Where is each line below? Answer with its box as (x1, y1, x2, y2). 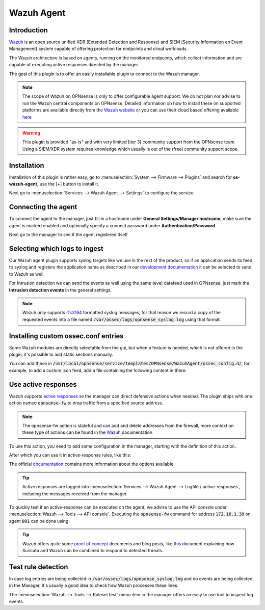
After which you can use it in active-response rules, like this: (9, 452, 131, 458)
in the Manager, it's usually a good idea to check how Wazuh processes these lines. (9, 583, 179, 588)
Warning (22, 130, 40, 136)
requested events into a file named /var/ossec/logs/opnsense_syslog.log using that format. (22, 317, 221, 322)
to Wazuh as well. (9, 271, 45, 277)
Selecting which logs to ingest (9, 244, 104, 253)
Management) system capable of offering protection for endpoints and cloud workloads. (9, 46, 188, 52)
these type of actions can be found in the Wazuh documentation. (22, 429, 154, 435)
